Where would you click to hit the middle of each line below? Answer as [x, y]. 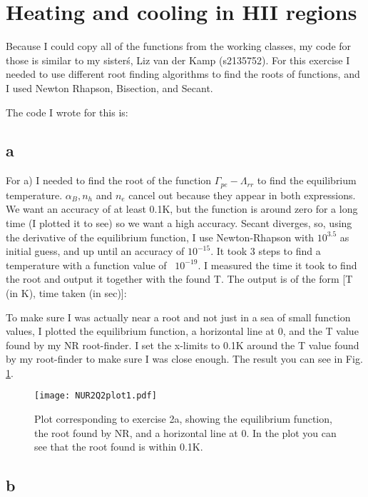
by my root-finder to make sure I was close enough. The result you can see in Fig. [184, 359]
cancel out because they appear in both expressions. [242, 195]
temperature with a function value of [86, 265]
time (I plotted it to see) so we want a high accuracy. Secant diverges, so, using [179, 222]
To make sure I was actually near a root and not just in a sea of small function [178, 317]
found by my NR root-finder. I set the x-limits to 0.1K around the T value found [183, 345]
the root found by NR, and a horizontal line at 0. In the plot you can [185, 432]
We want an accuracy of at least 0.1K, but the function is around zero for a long [182, 209]
